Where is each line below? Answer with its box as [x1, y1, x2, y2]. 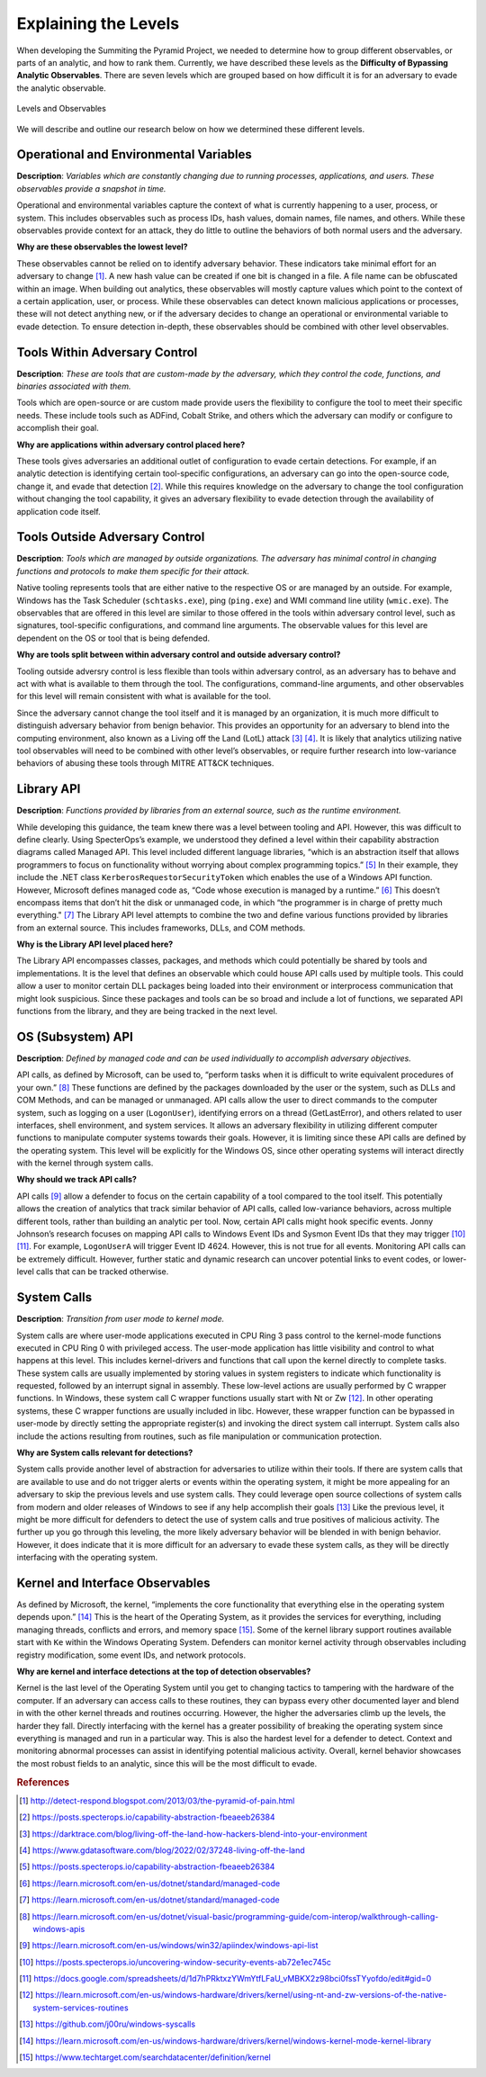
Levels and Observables [16, 103, 107, 114]
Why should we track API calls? [16, 1174, 137, 1185]
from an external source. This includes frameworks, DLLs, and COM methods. [16, 922, 306, 933]
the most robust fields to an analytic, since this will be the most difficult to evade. [16, 1758, 318, 1768]
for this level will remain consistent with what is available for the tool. [16, 691, 272, 702]
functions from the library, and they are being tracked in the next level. [16, 1006, 278, 1017]
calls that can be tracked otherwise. [36, 1266, 169, 1277]
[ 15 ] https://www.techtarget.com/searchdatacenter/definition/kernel [19, 2052, 272, 2063]
